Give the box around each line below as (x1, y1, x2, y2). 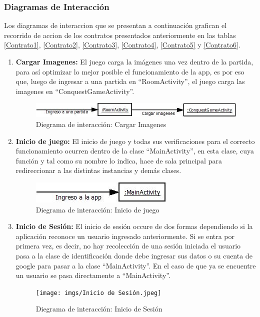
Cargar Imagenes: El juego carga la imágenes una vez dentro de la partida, (15, 56, 253, 66)
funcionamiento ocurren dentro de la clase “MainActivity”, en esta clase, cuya (15, 145, 254, 156)
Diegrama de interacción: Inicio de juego (35, 204, 159, 214)
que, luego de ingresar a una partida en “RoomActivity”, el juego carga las (15, 76, 245, 86)
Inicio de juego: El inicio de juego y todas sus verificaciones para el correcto (15, 135, 255, 146)
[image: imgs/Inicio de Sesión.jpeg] (35, 289, 161, 296)
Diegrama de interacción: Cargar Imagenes (35, 119, 166, 129)
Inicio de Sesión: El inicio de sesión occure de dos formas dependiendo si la (15, 221, 253, 231)
